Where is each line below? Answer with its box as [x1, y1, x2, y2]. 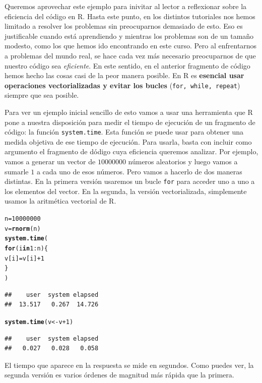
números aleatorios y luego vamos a [128, 156, 238, 167]
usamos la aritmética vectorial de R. [5, 196, 116, 206]
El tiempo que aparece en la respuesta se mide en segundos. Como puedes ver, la [5, 359, 254, 370]
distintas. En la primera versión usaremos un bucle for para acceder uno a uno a [5, 176, 255, 186]
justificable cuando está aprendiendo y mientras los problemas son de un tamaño [5, 30, 254, 41]
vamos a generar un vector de [5, 156, 96, 167]
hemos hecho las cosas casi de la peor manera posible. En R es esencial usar [5, 70, 244, 81]
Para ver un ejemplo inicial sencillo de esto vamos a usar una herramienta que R [5, 107, 253, 117]
